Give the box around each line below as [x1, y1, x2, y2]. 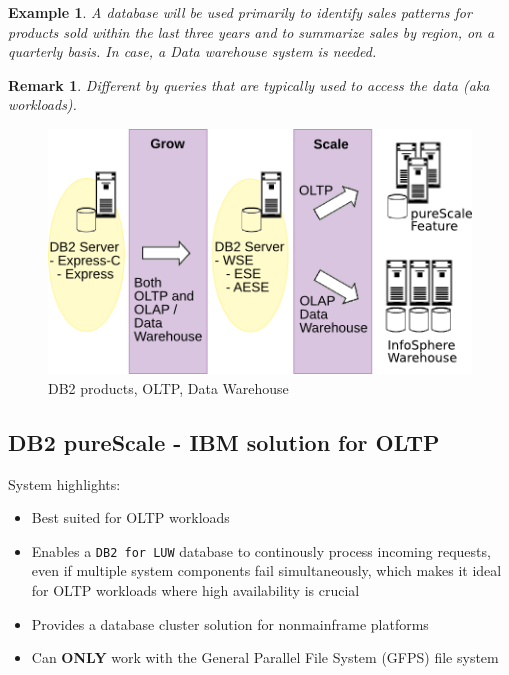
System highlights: [8, 473, 121, 494]
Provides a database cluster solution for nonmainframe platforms [31, 613, 429, 634]
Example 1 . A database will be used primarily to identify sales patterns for [8, 2, 472, 22]
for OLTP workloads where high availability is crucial [31, 579, 360, 600]
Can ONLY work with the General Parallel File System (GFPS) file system [31, 647, 499, 668]
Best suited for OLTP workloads [31, 507, 230, 528]
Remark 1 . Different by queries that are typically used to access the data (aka [8, 74, 490, 95]
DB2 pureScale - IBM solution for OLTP [8, 426, 440, 457]
